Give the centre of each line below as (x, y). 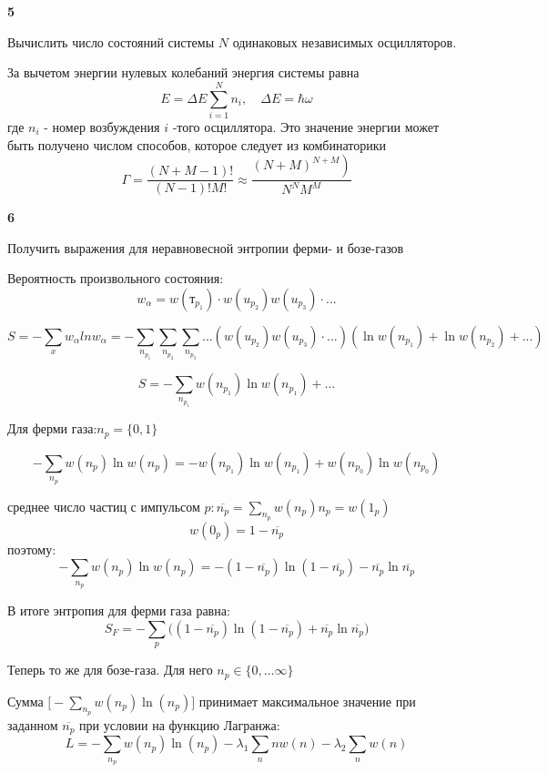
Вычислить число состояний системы (111, 41)
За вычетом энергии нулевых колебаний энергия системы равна (183, 72)
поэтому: (32, 549)
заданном (33, 724)
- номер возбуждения (102, 126)
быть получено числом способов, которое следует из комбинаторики (197, 144)
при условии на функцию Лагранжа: (180, 724)
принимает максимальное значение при (307, 701)
